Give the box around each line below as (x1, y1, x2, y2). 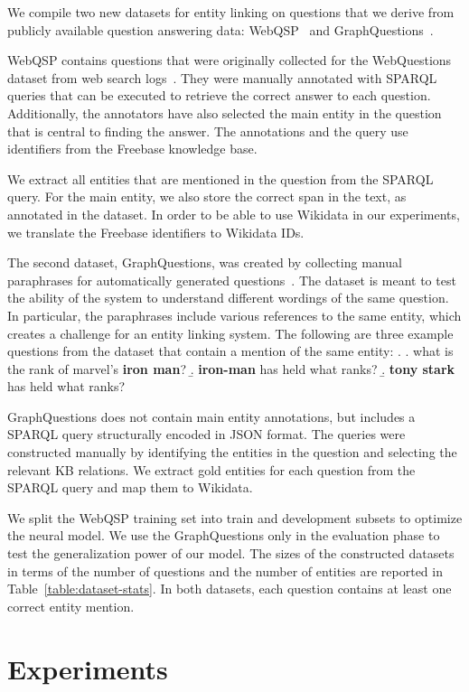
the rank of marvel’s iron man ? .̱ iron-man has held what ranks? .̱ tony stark (7, 359, 455, 378)
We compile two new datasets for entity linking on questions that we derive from (7, 3, 455, 21)
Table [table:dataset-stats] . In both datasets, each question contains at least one (7, 579, 452, 598)
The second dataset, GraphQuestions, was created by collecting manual (7, 253, 402, 272)
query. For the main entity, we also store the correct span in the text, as (7, 187, 407, 206)
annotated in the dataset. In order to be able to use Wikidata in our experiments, (7, 204, 460, 223)
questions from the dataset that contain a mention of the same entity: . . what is (7, 341, 454, 360)
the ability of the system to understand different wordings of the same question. (7, 288, 449, 307)
